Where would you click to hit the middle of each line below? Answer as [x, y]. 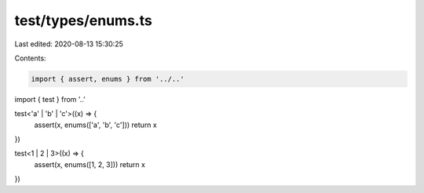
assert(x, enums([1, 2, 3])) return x [90, 164]
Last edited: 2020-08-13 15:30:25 [69, 44]
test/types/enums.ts [83, 20]
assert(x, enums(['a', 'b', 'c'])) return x [95, 125]
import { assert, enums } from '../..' [108, 79]
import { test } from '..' [50, 99]
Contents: [30, 58]
